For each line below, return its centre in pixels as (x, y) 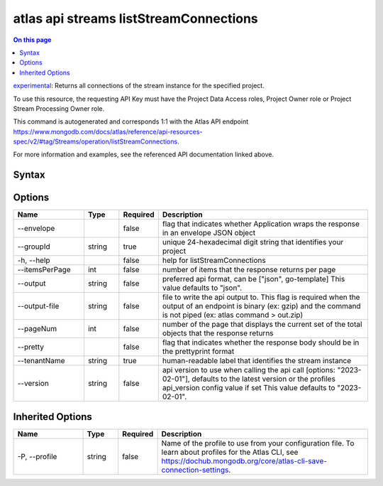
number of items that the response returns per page (249, 270)
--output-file (38, 306)
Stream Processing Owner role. (59, 108)
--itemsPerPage (44, 270)
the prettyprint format (198, 352)
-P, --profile (37, 456)
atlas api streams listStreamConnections (135, 18)
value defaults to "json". (202, 288)
